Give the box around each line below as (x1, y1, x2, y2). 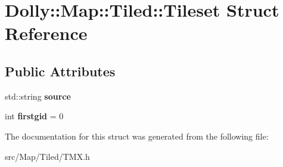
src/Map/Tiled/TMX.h (5, 150, 90, 162)
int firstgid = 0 (5, 110, 64, 122)
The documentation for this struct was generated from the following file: (5, 129, 269, 142)
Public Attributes (5, 61, 116, 80)
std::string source (5, 89, 71, 102)
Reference (5, 21, 88, 45)
